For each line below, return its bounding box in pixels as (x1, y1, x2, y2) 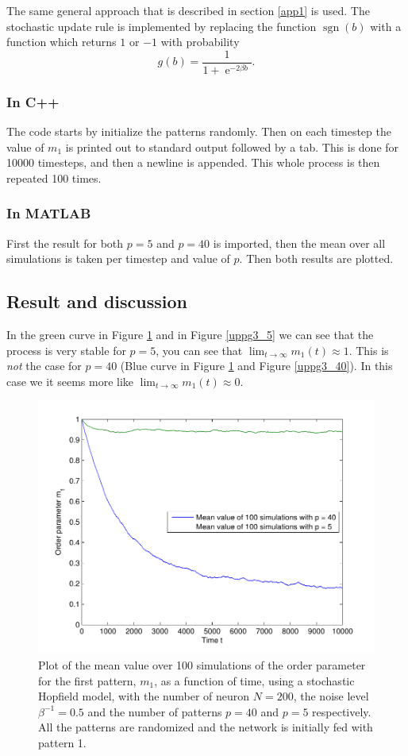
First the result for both (6, 234, 124, 251)
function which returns (6, 33, 117, 50)
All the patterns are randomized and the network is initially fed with (38, 719, 373, 735)
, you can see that (156, 341, 243, 358)
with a (370, 17, 402, 34)
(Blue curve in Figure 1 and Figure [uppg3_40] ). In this (120, 357, 393, 374)
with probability (160, 33, 240, 50)
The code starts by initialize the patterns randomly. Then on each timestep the (6, 122, 391, 139)
